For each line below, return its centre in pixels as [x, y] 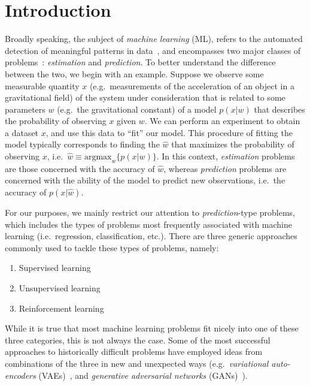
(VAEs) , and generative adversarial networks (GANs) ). [143, 375]
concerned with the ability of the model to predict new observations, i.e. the [145, 180]
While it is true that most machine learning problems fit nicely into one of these [152, 328]
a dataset [22, 132]
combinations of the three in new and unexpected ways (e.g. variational [137, 363]
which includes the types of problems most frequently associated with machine [149, 224]
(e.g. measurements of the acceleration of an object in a [192, 85]
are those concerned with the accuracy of [80, 168]
